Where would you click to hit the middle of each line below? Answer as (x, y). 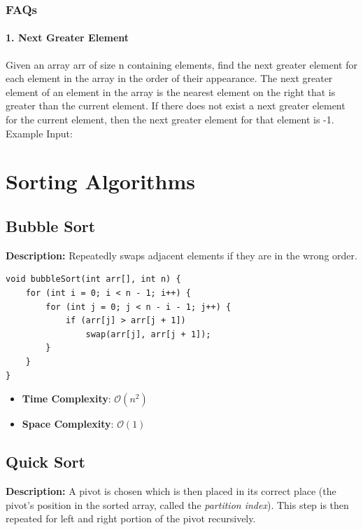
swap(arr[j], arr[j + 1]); (148, 334)
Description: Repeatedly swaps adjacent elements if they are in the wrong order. (181, 255)
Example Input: (39, 133)
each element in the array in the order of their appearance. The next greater (169, 78)
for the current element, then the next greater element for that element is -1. (170, 120)
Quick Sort (45, 462)
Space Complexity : (68, 424)
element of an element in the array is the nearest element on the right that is (171, 91)
